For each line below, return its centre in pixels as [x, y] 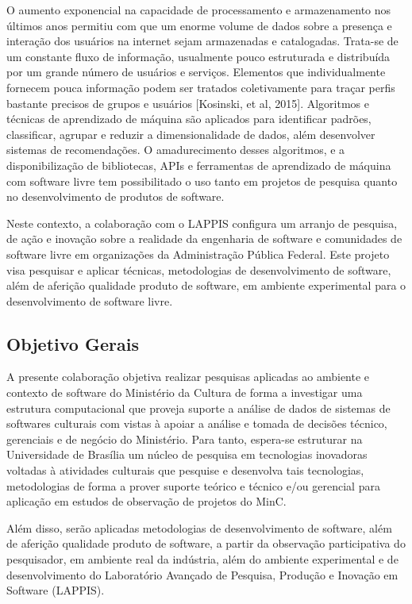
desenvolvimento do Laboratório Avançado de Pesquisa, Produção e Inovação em [202, 574]
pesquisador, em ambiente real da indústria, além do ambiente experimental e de [202, 559]
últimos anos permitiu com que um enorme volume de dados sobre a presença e [199, 25]
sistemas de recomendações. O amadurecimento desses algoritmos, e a [176, 150]
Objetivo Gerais [73, 343]
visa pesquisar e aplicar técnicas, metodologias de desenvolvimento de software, [199, 269]
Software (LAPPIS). [56, 590]
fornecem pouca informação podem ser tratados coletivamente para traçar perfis [201, 87]
